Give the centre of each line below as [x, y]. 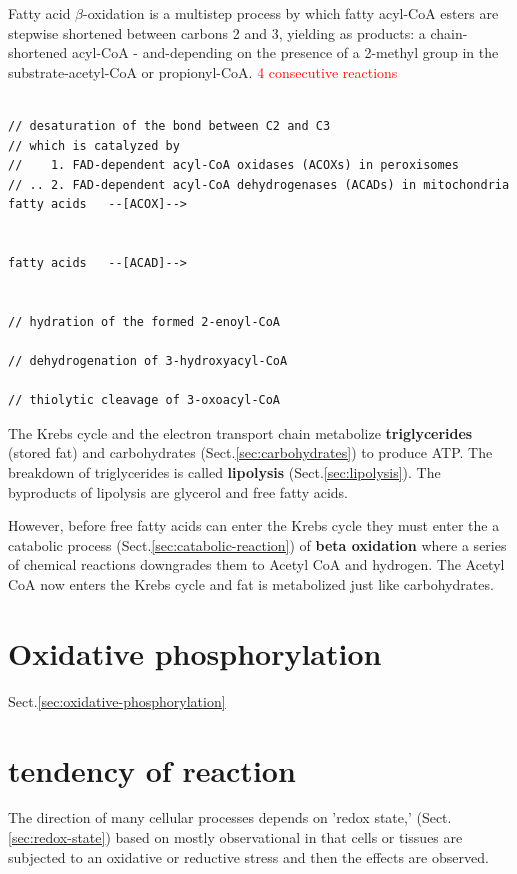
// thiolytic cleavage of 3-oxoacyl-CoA [144, 400]
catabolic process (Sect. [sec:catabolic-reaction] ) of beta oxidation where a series [257, 544]
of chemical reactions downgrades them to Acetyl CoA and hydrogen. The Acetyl [256, 564]
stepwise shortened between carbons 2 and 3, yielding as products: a [217, 32]
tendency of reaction [152, 769]
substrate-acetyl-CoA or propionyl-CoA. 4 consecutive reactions [203, 71]
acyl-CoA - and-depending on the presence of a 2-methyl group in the [285, 52]
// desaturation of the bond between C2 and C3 [169, 125]
